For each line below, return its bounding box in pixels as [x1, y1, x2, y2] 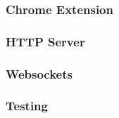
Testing [6, 97, 48, 114]
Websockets [6, 65, 73, 82]
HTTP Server [6, 32, 85, 50]
